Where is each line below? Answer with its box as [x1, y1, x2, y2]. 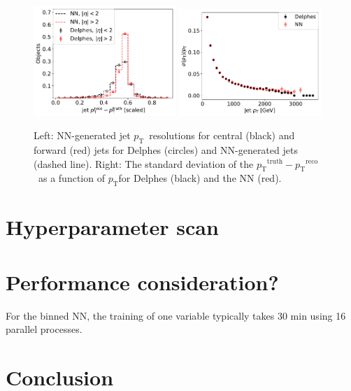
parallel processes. [6, 322, 83, 336]
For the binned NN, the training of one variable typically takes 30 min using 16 [6, 308, 346, 322]
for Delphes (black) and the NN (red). [118, 171, 282, 185]
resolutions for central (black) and [149, 128, 295, 143]
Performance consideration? [6, 267, 279, 296]
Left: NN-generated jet [34, 128, 131, 143]
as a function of [38, 171, 105, 185]
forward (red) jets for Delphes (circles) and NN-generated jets [34, 142, 298, 157]
